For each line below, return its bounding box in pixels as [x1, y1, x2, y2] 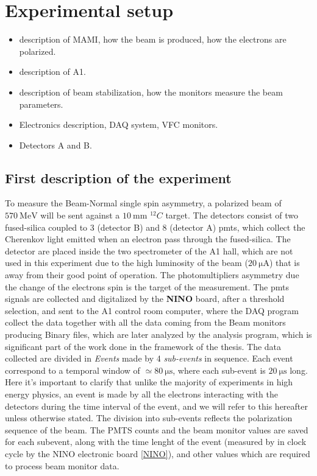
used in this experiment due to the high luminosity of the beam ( [5, 256, 248, 269]
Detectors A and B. [19, 138, 92, 151]
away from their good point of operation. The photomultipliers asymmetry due [5, 268, 299, 281]
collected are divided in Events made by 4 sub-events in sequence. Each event [5, 352, 293, 365]
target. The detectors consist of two [165, 209, 299, 222]
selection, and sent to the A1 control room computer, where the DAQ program [5, 304, 299, 317]
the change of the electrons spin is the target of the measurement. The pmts [5, 280, 289, 293]
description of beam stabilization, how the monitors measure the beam [19, 85, 283, 98]
